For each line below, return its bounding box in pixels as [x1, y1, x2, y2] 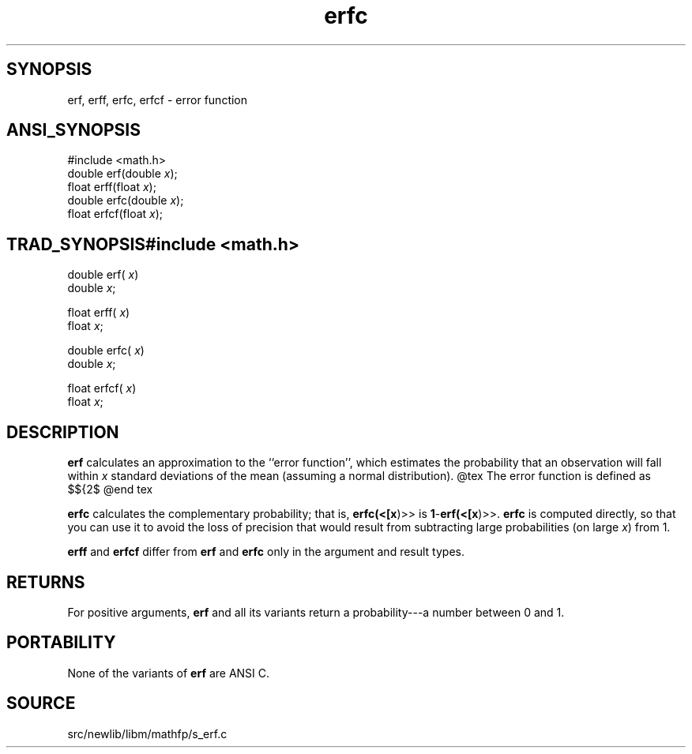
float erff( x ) [67, 306, 130, 320]
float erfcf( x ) [67, 381, 137, 396]
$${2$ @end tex [67, 482, 153, 497]
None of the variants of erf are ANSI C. [67, 666, 270, 680]
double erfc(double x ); [67, 193, 184, 208]
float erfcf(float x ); [67, 207, 164, 221]
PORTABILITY [6, 632, 116, 653]
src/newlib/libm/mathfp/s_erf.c [67, 726, 228, 741]
